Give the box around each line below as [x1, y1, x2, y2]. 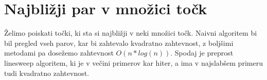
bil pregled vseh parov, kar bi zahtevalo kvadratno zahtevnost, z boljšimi [4, 37, 234, 48]
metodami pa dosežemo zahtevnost [4, 47, 114, 58]
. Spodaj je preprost [170, 47, 234, 58]
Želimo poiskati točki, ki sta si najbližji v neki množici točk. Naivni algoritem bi [4, 28, 257, 38]
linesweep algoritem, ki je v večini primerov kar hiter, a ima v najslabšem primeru [4, 57, 263, 68]
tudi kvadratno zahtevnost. [4, 67, 90, 78]
